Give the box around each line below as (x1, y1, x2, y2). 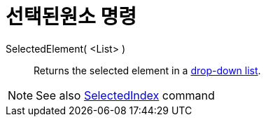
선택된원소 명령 (6, 5, 136, 29)
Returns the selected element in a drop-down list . (34, 64, 261, 76)
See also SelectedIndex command (36, 88, 215, 102)
